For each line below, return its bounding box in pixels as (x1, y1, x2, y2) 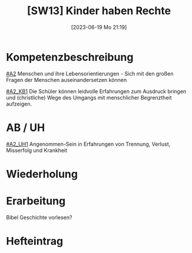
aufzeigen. (6, 100, 32, 107)
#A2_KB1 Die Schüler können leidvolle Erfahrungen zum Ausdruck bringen (6, 87, 187, 95)
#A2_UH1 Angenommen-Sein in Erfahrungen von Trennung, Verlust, (6, 140, 171, 147)
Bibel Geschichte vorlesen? (6, 213, 72, 221)
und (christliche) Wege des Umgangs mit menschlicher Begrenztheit (6, 94, 172, 101)
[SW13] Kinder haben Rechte (27, 4, 171, 18)
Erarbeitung (6, 195, 66, 208)
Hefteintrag (6, 234, 64, 248)
